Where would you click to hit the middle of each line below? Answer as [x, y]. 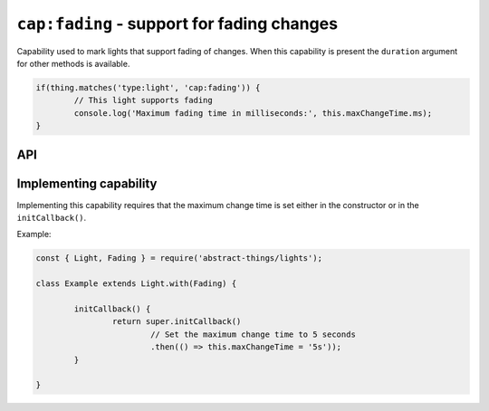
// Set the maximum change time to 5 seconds [253, 334]
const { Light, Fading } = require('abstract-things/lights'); [179, 258]
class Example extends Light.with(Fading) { [136, 284]
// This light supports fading [143, 100]
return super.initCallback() [177, 322]
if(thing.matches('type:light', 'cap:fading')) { [148, 87]
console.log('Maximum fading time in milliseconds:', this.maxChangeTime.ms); [253, 113]
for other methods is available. [73, 63]
